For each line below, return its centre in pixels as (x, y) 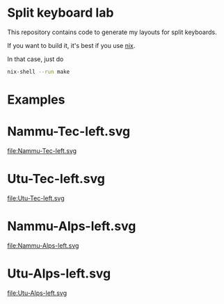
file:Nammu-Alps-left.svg (43, 246)
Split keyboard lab (61, 13)
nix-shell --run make (39, 72)
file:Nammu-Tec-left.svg (42, 150)
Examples (36, 99)
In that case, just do (35, 59)
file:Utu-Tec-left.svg (36, 198)
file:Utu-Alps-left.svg (37, 293)
